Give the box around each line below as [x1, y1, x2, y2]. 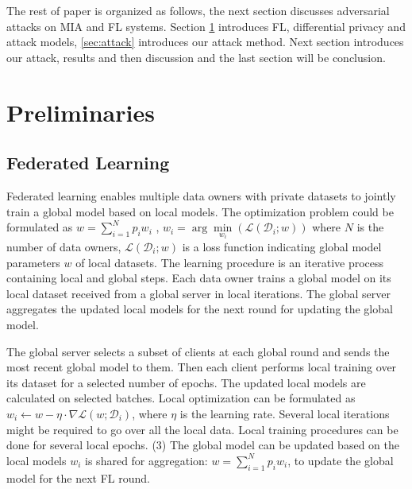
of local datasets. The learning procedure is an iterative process [75, 254, 384, 270]
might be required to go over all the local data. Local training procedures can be [6, 421, 399, 437]
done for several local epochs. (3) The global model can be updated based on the [6, 437, 399, 453]
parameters [6, 254, 60, 270]
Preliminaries [6, 95, 155, 128]
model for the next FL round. [6, 469, 150, 486]
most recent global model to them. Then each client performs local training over [6, 359, 397, 375]
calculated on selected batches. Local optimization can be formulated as [6, 390, 356, 406]
